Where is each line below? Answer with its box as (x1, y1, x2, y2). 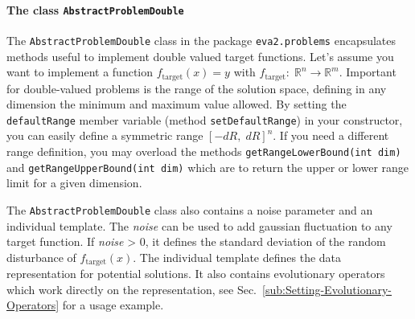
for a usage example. (62, 297, 164, 313)
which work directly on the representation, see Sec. (6, 280, 257, 297)
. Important (339, 63, 397, 80)
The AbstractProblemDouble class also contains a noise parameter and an (6, 201, 373, 218)
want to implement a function (6, 63, 153, 80)
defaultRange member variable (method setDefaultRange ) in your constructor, (6, 111, 403, 128)
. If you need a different (273, 127, 389, 144)
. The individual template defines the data (133, 248, 342, 265)
